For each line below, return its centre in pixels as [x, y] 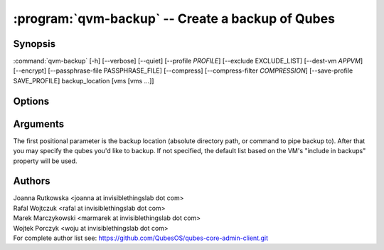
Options [31, 101]
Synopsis [34, 44]
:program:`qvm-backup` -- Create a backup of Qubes [174, 19]
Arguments [39, 124]
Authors [32, 181]
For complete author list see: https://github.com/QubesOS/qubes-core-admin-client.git [141, 238]
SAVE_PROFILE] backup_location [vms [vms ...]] [84, 80]
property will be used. [45, 161]
